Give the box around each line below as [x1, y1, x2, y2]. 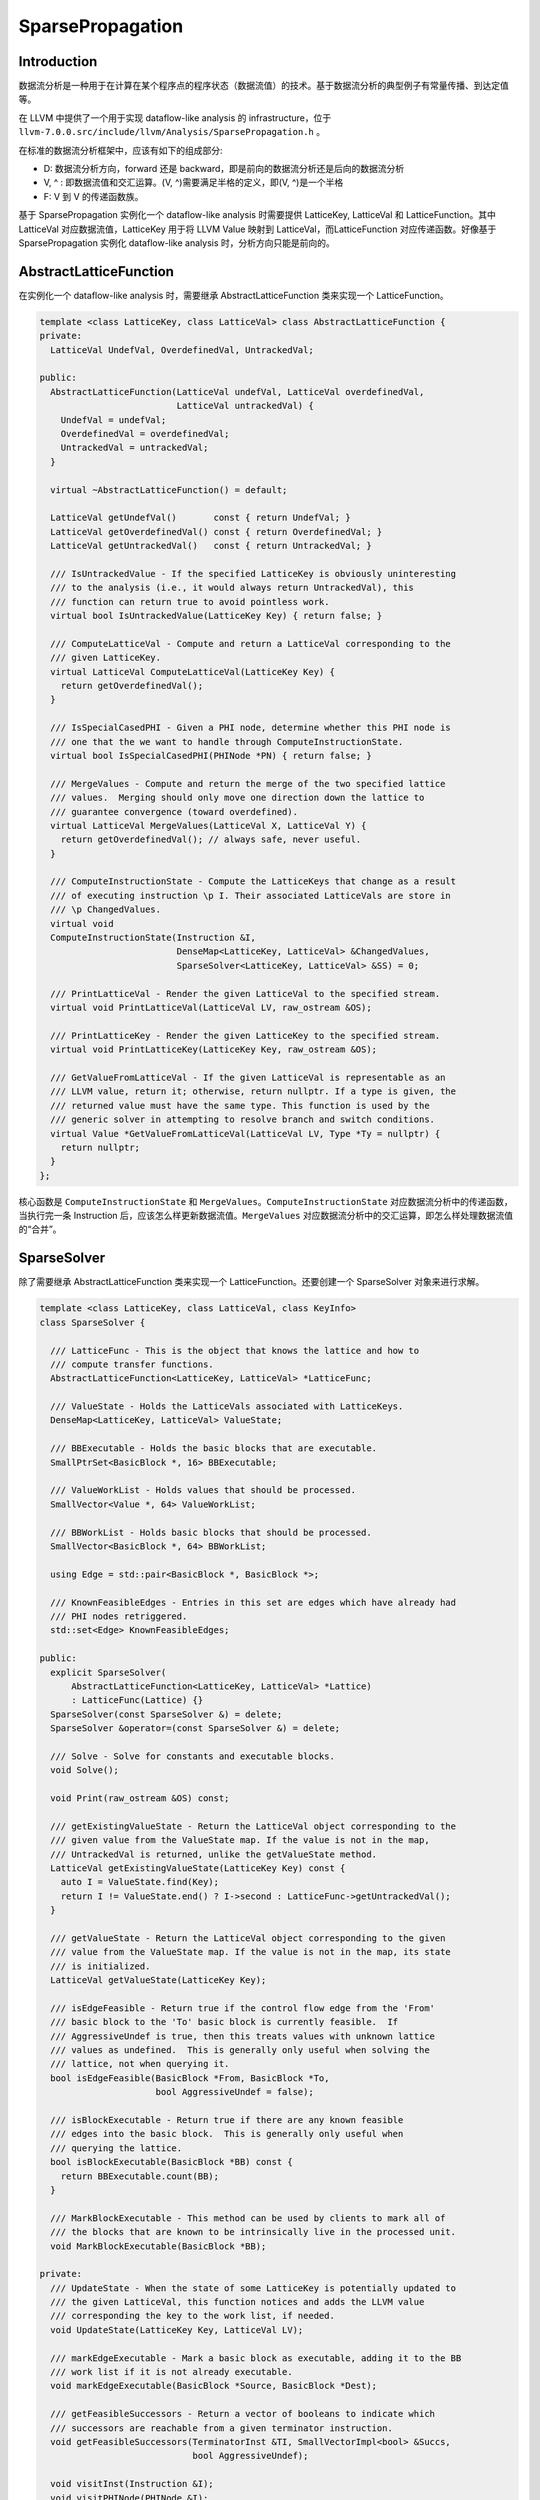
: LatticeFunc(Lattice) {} [71, 1695, 204, 1706]
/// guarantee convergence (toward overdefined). [50, 806, 299, 817]
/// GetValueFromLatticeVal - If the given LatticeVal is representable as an [50, 1071, 446, 1083]
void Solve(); [50, 1765, 120, 1776]
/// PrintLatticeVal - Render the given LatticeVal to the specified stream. [50, 988, 441, 999]
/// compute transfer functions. [50, 1358, 214, 1370]
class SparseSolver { [39, 1316, 146, 1328]
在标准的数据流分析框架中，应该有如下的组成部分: [18, 144, 224, 156]
